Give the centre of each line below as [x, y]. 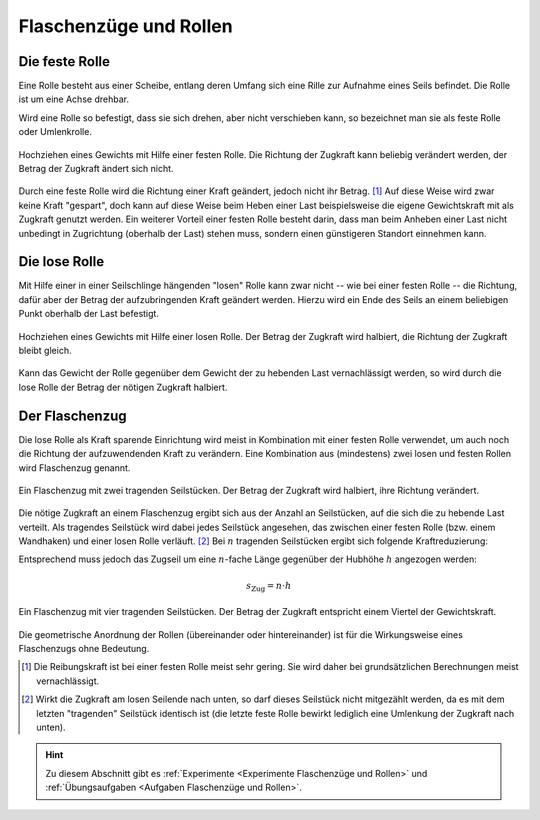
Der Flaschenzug [72, 415]
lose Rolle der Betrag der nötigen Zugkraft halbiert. [123, 387]
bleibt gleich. [45, 351]
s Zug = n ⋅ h [269, 587]
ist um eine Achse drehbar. [74, 99]
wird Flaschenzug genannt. [74, 467]
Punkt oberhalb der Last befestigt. [89, 314]
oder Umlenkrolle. [55, 132]
